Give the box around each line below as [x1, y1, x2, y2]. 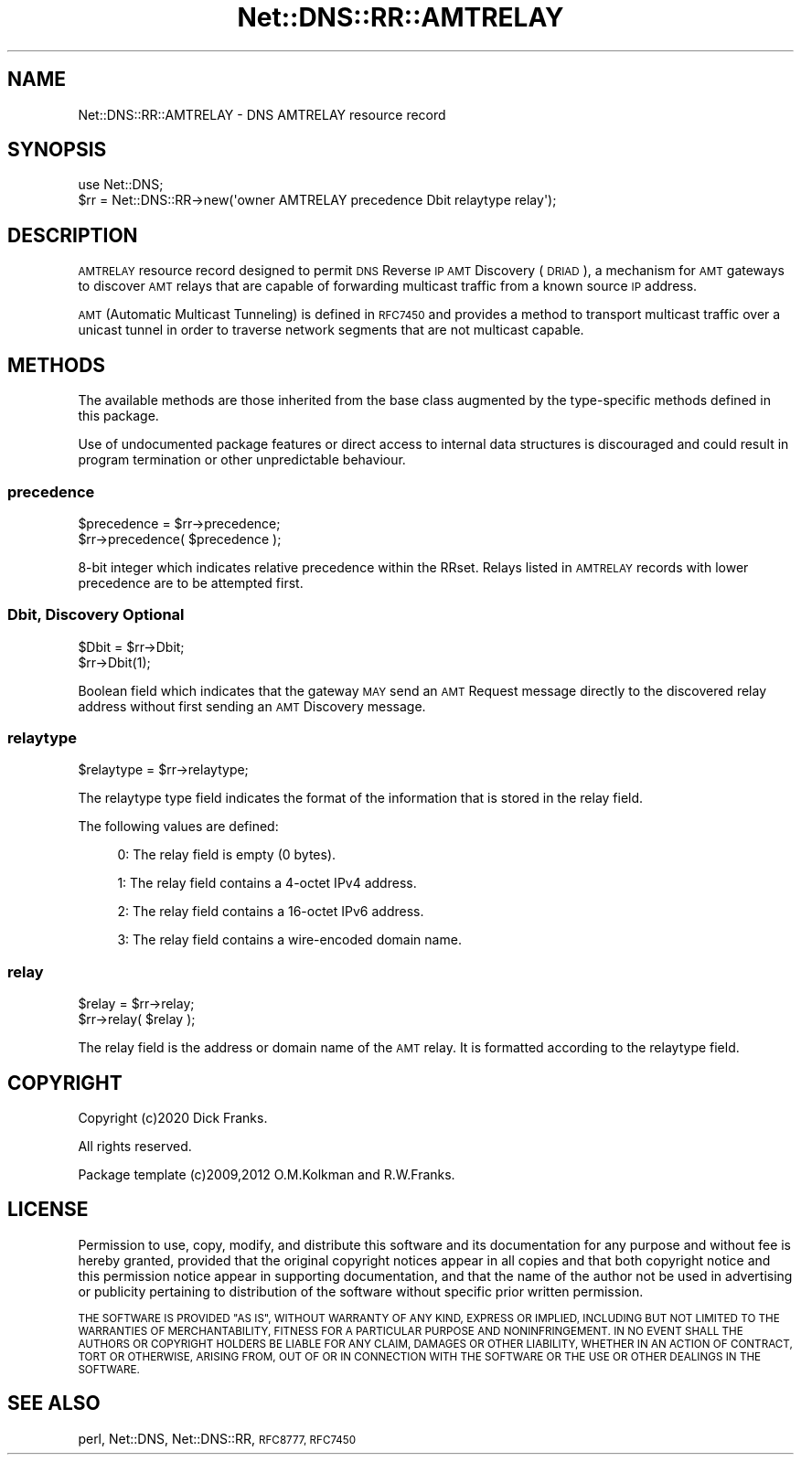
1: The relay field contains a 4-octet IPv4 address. [117, 875, 417, 891]
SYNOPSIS [7, 138, 107, 162]
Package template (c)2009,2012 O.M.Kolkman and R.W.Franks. [78, 1166, 455, 1182]
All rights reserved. [78, 1137, 192, 1154]
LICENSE [7, 1198, 89, 1222]
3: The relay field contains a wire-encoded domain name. [117, 932, 462, 948]
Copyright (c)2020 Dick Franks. [78, 1109, 268, 1126]
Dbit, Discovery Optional [7, 605, 185, 624]
